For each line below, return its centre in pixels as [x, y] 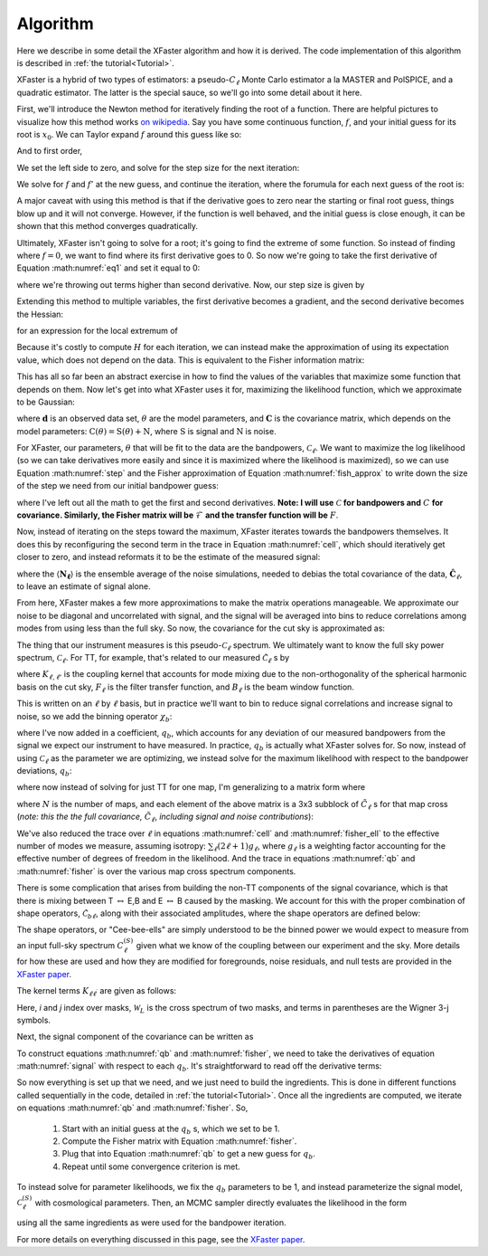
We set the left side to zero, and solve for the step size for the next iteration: [158, 167]
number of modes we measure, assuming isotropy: [112, 846]
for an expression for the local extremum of [97, 330]
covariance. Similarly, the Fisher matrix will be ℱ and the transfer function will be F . [178, 515]
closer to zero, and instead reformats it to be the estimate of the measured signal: [169, 557]
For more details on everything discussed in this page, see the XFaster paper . [161, 1239]
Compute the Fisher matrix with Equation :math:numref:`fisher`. [179, 1141]
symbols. [34, 1020]
